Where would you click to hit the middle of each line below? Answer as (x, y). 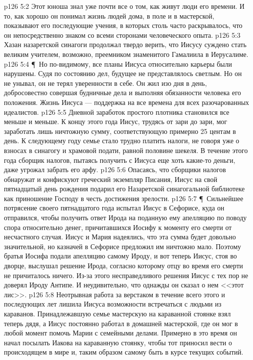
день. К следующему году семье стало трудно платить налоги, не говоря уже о (122, 141)
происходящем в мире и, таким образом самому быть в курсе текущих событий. (124, 352)
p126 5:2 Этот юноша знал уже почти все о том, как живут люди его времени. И (124, 6)
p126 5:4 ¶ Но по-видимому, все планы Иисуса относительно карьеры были (118, 64)
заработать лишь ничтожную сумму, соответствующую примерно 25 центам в (120, 131)
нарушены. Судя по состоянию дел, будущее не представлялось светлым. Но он (123, 73)
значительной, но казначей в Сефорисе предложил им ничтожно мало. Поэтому (123, 246)
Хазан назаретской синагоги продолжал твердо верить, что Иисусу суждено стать (125, 44)
